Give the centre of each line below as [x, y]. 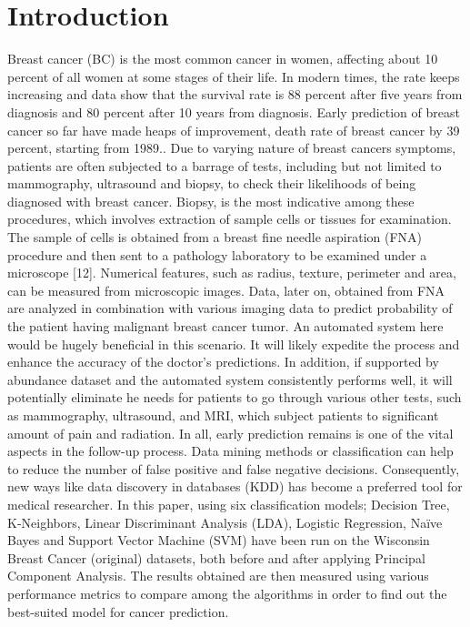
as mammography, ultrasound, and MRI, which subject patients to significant [223, 415]
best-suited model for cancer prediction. [118, 611]
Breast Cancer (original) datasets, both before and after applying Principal [216, 557]
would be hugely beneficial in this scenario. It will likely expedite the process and [234, 344]
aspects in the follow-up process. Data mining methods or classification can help [230, 451]
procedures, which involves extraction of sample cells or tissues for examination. [230, 219]
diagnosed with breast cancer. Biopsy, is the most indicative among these [211, 201]
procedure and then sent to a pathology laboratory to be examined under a [217, 254]
